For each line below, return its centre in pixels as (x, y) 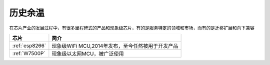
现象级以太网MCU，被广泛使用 (88, 54)
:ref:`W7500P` (29, 53)
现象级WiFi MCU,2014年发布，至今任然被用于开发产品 (115, 46)
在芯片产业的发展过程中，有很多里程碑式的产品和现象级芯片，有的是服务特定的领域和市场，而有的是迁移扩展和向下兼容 (132, 28)
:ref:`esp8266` (29, 46)
